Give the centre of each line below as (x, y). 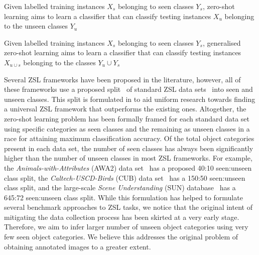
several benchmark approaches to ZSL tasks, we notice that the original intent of (128, 207)
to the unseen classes (36, 26)
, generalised (222, 42)
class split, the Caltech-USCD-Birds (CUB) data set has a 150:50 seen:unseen (125, 177)
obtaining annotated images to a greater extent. (78, 246)
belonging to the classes (59, 62)
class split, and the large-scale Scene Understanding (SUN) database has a (120, 187)
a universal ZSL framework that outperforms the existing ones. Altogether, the (125, 109)
